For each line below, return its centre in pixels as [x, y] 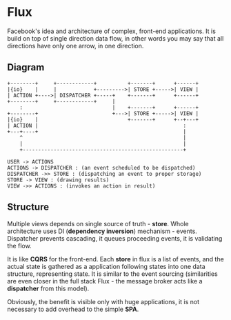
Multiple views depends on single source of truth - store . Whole [98, 223]
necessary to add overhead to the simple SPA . [73, 309]
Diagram [26, 67]
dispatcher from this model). [48, 288]
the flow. [20, 246]
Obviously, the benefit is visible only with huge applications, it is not [103, 301]
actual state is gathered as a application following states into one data [106, 266]
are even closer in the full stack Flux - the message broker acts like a [105, 281]
